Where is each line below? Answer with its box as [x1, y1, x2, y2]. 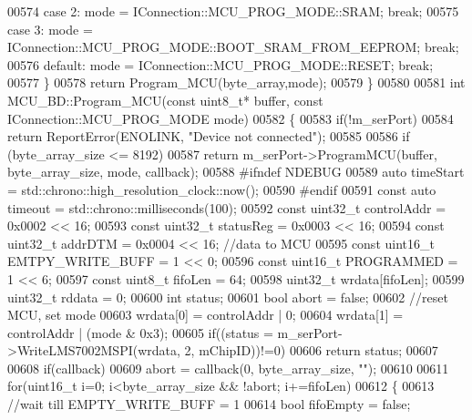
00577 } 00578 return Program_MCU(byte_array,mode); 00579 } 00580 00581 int [7, 73, 466, 92]
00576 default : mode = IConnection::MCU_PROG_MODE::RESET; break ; [7, 55, 434, 74]
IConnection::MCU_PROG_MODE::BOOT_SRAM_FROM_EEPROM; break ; [7, 37, 459, 56]
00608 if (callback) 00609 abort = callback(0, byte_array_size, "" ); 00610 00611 [7, 358, 449, 377]
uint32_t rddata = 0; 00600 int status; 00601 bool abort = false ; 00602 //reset [7, 287, 448, 306]
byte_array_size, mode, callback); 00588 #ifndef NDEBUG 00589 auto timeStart [7, 162, 465, 181]
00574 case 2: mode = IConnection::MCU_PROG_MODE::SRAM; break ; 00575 [7, 2, 459, 20]
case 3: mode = [7, 19, 93, 38]
